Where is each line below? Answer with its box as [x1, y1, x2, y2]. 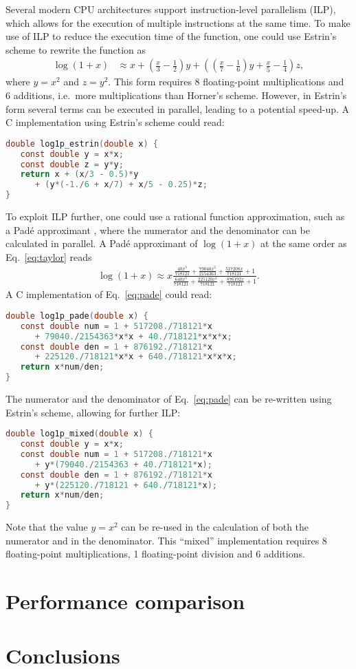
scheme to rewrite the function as [5, 42, 146, 56]
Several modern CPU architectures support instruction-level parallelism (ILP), [5, 2, 336, 16]
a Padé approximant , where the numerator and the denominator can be [5, 222, 310, 237]
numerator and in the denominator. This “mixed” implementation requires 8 [5, 533, 327, 547]
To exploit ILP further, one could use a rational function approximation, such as [5, 209, 345, 224]
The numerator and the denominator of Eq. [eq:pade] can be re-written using [5, 392, 332, 406]
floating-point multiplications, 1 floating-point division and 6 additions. [5, 546, 305, 561]
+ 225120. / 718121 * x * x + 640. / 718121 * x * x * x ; [34, 352, 237, 362]
